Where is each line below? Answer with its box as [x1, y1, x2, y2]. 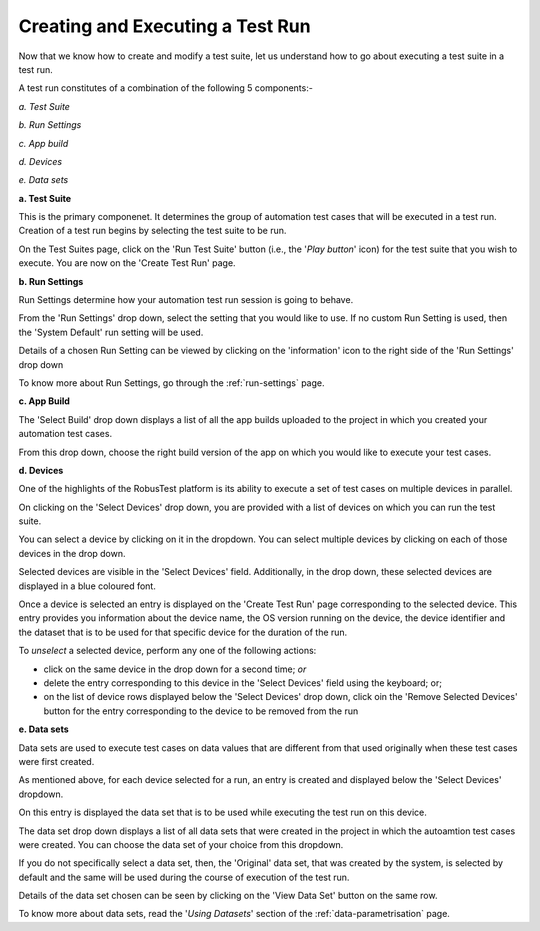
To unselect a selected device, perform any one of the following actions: [18, 645, 317, 657]
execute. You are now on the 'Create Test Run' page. [18, 257, 236, 269]
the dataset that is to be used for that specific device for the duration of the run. [18, 626, 348, 638]
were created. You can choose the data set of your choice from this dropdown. [18, 838, 344, 850]
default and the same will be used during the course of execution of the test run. [18, 871, 350, 883]
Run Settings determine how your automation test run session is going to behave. [18, 294, 354, 306]
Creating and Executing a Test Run [18, 15, 311, 37]
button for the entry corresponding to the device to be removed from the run [43, 705, 359, 717]
